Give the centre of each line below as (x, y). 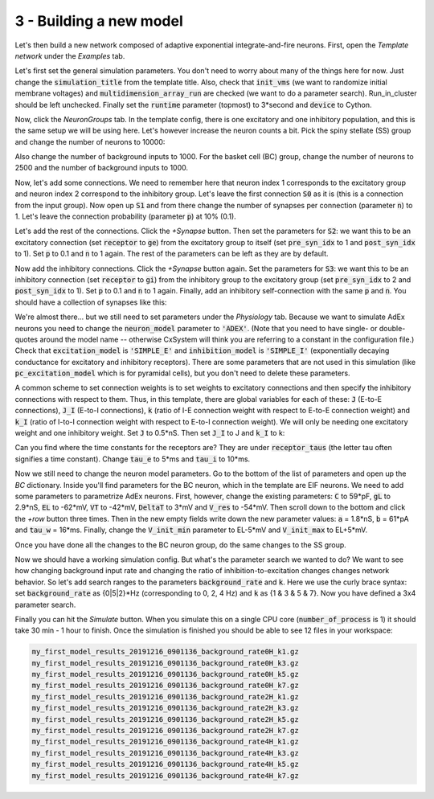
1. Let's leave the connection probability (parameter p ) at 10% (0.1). (125, 216)
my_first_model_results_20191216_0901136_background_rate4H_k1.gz (165, 742)
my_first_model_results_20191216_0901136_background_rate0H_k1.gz (165, 652)
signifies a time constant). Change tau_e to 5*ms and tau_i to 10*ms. (133, 459)
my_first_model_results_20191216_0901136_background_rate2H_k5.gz (165, 719)
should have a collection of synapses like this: (91, 302)
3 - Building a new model (99, 21)
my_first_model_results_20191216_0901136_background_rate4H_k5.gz (165, 764)
